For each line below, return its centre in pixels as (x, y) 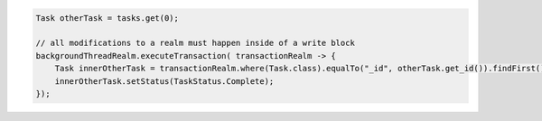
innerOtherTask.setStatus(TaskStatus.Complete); (164, 81)
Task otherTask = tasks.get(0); (107, 18)
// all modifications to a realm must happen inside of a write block (196, 43)
